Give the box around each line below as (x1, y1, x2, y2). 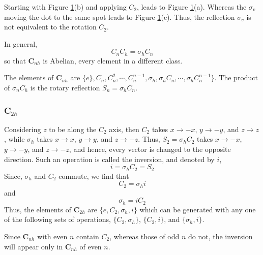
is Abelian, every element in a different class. (43, 55, 183, 66)
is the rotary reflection (30, 82, 100, 93)
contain (76, 231, 99, 241)
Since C (4, 231, 29, 241)
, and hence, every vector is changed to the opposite (69, 144, 231, 154)
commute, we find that (59, 170, 129, 181)
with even (37, 231, 68, 241)
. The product (214, 72, 258, 83)
